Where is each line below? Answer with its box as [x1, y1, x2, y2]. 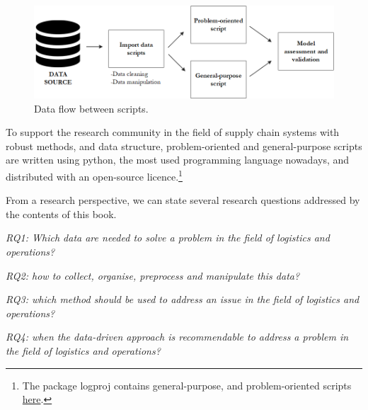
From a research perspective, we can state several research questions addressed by [6, 193, 360, 207]
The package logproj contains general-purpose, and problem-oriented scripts [22, 377, 352, 392]
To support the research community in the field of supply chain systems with [6, 125, 340, 139]
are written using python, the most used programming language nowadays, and [6, 152, 350, 167]
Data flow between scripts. [34, 101, 149, 115]
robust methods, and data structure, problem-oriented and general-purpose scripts [6, 138, 362, 153]
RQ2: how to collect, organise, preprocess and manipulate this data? [6, 268, 300, 283]
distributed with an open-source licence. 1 [6, 167, 183, 183]
